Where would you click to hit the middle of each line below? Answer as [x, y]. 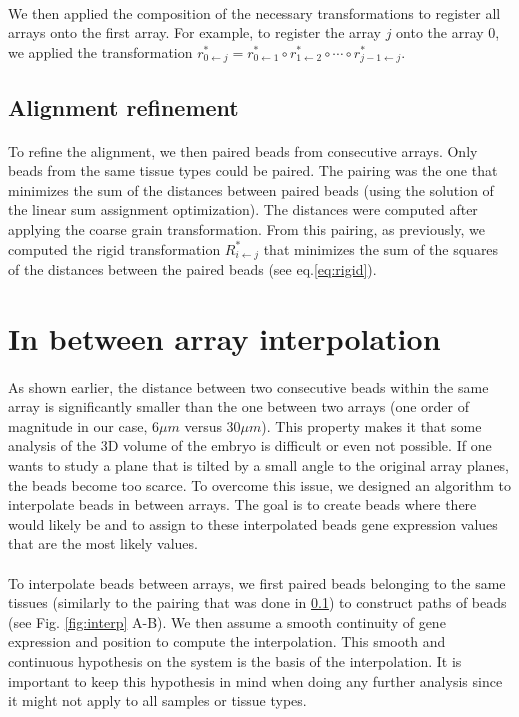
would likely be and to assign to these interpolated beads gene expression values [253, 523]
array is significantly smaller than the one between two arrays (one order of [239, 406]
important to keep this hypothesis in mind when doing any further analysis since [255, 680]
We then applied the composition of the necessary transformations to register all [254, 12]
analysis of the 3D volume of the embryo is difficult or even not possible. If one [250, 445]
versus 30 [212, 425]
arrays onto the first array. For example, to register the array [194, 32]
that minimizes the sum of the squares [381, 248]
